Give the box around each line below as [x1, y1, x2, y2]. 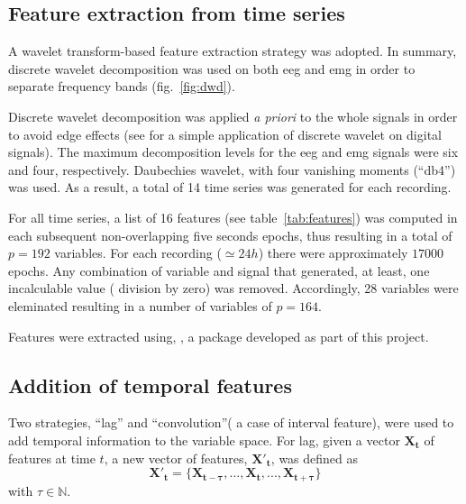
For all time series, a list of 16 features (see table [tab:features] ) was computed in [8, 207, 458, 226]
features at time [8, 448, 96, 467]
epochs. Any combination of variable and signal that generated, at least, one [8, 261, 430, 279]
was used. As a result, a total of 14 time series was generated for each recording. [8, 178, 452, 197]
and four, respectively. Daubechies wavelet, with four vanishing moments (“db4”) [8, 160, 456, 179]
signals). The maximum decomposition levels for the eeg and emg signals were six [8, 142, 459, 161]
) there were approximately [258, 243, 408, 262]
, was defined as [270, 448, 359, 467]
